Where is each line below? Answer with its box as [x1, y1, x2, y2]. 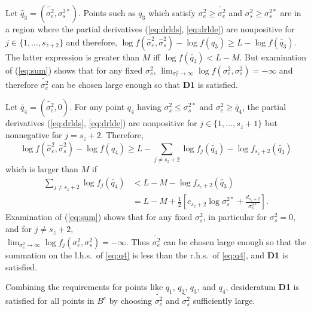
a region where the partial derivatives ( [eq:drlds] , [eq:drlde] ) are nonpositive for [5, 23, 295, 35]
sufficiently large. [193, 294, 255, 307]
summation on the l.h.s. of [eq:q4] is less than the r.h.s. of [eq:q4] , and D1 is [5, 248, 288, 261]
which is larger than [5, 163, 78, 175]
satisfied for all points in [5, 294, 94, 307]
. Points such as [78, 7, 136, 19]
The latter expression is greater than [5, 50, 139, 63]
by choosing [109, 294, 153, 307]
